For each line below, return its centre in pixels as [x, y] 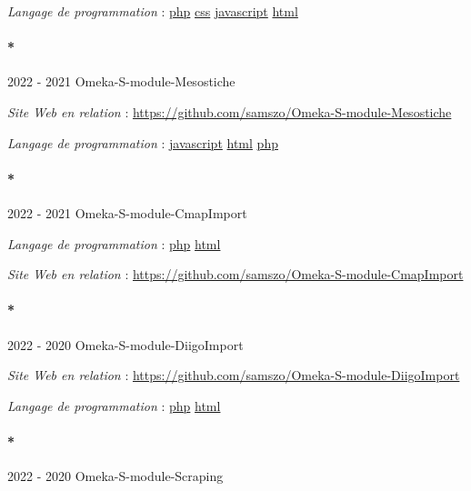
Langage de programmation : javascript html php [143, 142]
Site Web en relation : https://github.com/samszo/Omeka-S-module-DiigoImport [234, 375]
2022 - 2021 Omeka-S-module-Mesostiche [121, 81]
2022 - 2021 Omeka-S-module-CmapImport [127, 212]
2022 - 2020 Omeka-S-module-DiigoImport [125, 344]
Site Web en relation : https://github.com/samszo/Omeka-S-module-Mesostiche [230, 111]
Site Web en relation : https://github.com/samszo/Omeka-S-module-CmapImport [235, 274]
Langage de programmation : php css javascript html [153, 11]
